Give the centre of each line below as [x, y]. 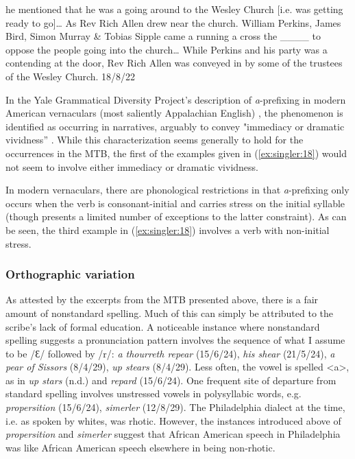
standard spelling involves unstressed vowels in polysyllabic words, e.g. [154, 393]
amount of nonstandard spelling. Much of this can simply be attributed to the [170, 313]
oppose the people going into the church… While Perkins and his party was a [167, 49]
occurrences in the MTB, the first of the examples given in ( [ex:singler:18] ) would [176, 153]
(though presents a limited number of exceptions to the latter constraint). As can [176, 216]
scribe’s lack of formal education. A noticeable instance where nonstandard [163, 326]
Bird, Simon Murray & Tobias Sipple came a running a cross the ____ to [163, 36]
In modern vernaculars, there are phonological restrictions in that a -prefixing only [177, 190]
